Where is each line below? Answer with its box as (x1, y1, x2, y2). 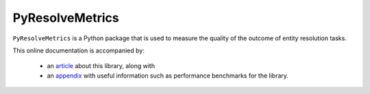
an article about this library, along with (47, 62, 156, 70)
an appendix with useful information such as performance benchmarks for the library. (47, 72, 289, 80)
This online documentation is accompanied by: (12, 46, 145, 54)
